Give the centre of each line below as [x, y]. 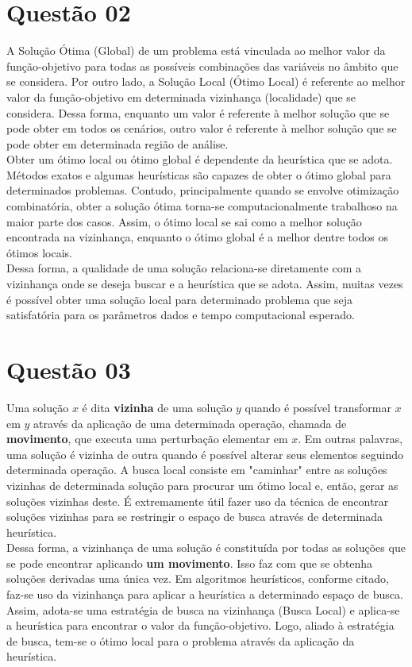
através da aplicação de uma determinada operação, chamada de [190, 423]
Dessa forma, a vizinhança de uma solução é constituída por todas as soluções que [206, 547]
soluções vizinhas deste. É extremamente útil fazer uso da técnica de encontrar [198, 501]
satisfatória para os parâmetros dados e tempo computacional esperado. [181, 315]
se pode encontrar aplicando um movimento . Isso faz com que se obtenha [190, 563]
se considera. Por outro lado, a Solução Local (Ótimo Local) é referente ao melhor [206, 81]
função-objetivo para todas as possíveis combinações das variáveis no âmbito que [202, 66]
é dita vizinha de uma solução [157, 407]
